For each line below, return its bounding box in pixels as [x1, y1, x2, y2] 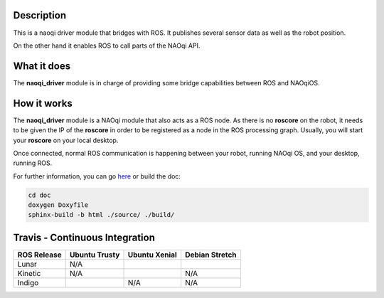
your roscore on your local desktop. [13, 136, 119, 144]
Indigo [17, 277, 39, 287]
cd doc [28, 191, 51, 199]
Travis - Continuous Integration [13, 231, 156, 243]
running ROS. [13, 159, 53, 167]
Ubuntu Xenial [127, 250, 177, 260]
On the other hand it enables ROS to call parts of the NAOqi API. [13, 41, 201, 50]
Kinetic [17, 268, 41, 278]
